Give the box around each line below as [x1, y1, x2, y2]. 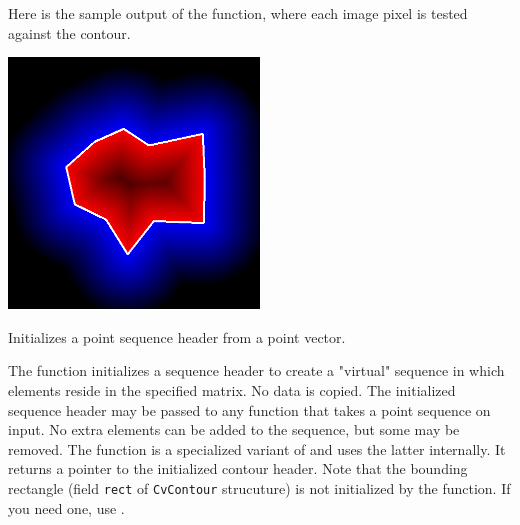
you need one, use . [8, 497, 125, 518]
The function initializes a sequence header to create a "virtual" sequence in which [8, 360, 505, 381]
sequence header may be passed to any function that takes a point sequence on [8, 399, 491, 420]
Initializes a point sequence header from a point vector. [8, 326, 346, 347]
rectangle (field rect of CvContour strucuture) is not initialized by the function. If [8, 477, 511, 498]
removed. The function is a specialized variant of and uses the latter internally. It [8, 438, 506, 459]
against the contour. [8, 22, 131, 43]
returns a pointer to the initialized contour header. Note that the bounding [8, 458, 468, 479]
